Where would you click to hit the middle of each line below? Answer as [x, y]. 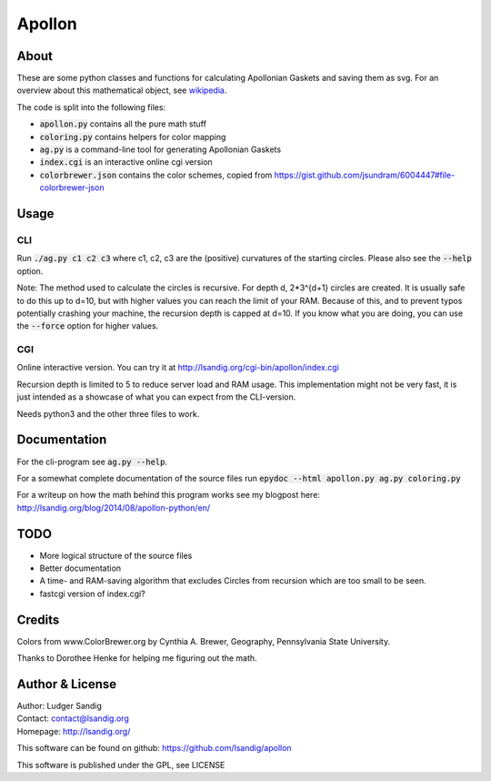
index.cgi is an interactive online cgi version [126, 162]
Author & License [67, 684]
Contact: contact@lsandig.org [73, 718]
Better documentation [80, 568]
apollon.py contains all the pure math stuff [123, 124]
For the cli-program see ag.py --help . [92, 461]
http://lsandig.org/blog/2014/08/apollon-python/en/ [114, 507]
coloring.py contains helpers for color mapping [133, 137]
